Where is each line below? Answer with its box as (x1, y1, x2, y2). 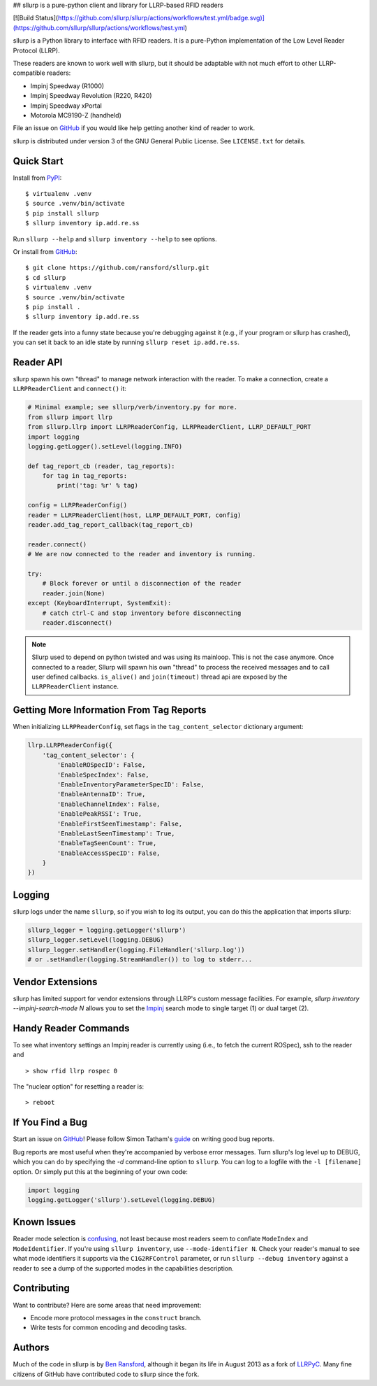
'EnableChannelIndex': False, (57, 800, 161, 808)
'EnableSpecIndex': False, (57, 770, 149, 779)
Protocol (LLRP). (13, 46, 60, 55)
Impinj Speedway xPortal (30, 101, 103, 110)
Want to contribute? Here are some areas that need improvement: (13, 1301, 202, 1309)
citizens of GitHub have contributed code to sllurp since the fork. (13, 1370, 200, 1378)
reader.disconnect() (42, 618, 113, 626)
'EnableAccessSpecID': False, (57, 849, 161, 857)
